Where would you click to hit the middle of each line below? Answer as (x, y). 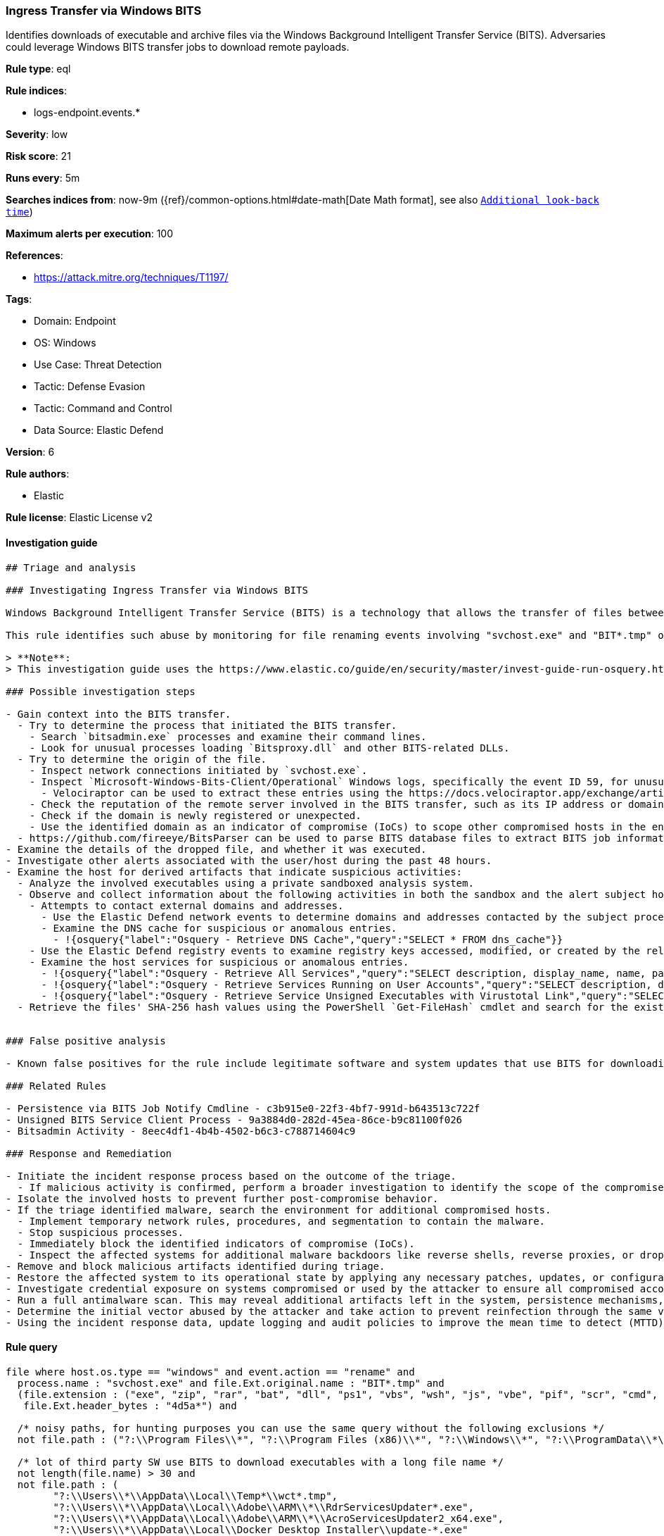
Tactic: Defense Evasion (90, 387)
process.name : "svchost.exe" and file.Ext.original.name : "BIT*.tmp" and (231, 1383)
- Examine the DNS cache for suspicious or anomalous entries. (219, 928)
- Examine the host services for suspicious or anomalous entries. (219, 962)
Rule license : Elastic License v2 (79, 518)
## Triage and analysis (71, 567)
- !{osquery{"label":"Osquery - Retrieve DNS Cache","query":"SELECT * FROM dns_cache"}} (308, 939)
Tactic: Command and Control (103, 408)
